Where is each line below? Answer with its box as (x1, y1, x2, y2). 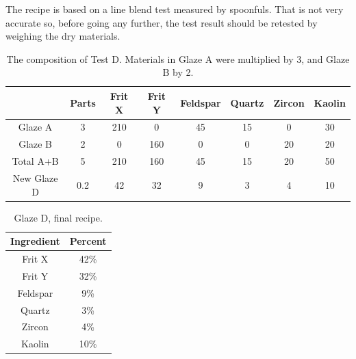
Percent (69, 234, 107, 248)
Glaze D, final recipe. (14, 210, 103, 224)
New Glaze (12, 170, 58, 185)
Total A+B (12, 154, 59, 168)
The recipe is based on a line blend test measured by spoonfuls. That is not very (5, 2, 344, 16)
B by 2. (162, 65, 194, 79)
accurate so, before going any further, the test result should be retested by (5, 15, 318, 29)
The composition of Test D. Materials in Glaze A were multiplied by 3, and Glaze (6, 51, 350, 66)
